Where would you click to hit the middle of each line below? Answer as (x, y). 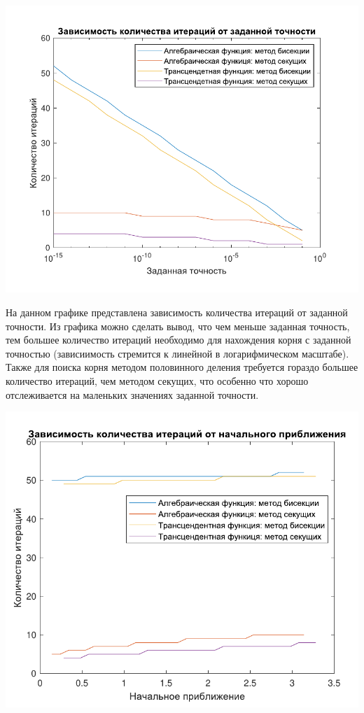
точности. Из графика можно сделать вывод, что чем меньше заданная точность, (178, 326)
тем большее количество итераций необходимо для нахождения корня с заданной (178, 340)
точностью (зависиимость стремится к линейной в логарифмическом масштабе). (177, 353)
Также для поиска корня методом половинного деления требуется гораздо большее (182, 367)
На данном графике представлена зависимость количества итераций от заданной (177, 312)
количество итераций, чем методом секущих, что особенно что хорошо (157, 380)
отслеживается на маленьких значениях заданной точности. (132, 394)
